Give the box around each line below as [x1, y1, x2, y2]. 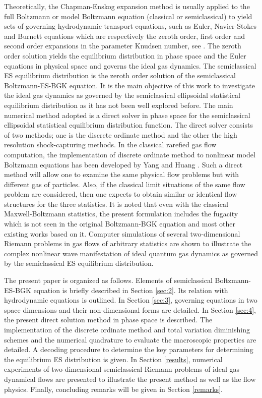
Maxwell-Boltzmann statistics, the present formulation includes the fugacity [4, 208, 238, 219]
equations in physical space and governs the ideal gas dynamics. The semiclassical [4, 60, 256, 71]
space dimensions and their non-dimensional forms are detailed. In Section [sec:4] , [4, 304, 256, 315]
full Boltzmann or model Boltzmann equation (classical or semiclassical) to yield [4, 11, 252, 21]
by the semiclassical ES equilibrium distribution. [4, 258, 154, 268]
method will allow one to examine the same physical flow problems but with [4, 169, 239, 180]
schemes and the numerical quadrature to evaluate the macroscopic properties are [4, 334, 256, 345]
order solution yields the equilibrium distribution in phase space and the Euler [4, 50, 246, 61]
